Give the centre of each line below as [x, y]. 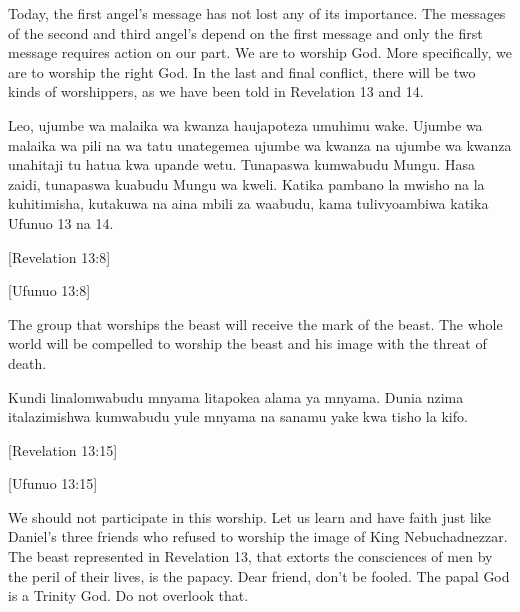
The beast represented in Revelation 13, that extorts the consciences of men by [250, 556]
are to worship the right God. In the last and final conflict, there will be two [242, 71]
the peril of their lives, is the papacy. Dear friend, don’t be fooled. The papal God [259, 575]
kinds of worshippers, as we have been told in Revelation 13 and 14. [216, 91]
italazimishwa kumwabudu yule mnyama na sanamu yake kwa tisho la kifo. [238, 416]
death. [27, 362]
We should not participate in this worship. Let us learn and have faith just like [249, 516]
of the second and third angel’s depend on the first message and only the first [245, 32]
